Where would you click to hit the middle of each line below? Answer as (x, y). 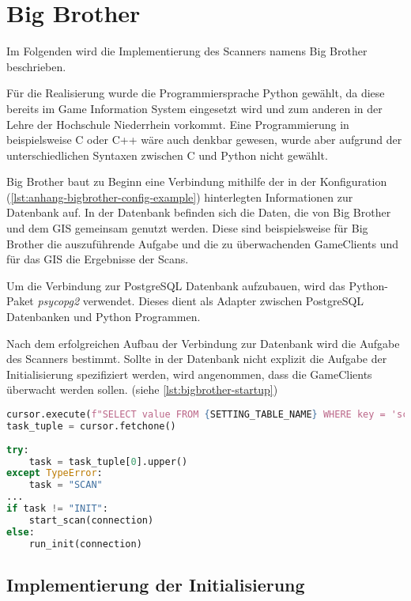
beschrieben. (36, 66)
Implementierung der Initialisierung (156, 584)
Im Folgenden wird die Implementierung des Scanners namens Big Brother (187, 51)
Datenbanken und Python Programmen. (104, 317)
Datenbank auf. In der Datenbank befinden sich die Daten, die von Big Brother (199, 212)
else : (21, 532)
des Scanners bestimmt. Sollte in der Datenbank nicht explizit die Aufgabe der (197, 359)
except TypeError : (55, 473)
